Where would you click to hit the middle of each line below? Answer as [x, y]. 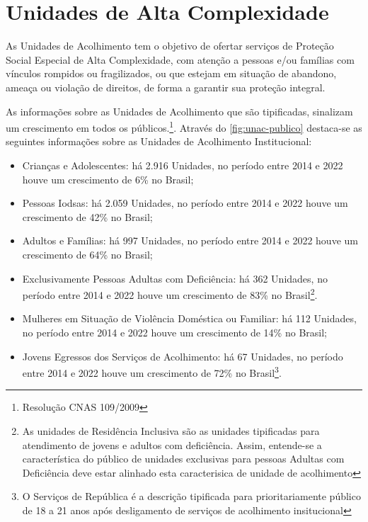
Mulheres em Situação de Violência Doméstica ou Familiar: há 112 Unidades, [189, 318]
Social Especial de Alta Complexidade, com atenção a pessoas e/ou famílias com [180, 59]
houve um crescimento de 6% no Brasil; [108, 179]
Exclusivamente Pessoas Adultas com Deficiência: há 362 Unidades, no [175, 278]
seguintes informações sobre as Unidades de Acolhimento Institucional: [159, 141]
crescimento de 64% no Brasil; [87, 254]
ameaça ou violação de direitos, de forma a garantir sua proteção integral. [166, 87]
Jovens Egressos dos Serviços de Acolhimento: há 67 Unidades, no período [183, 356]
